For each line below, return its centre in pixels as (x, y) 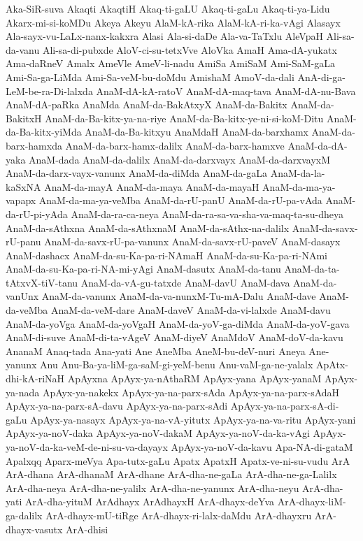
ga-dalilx (24, 515)
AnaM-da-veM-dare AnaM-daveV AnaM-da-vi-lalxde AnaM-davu (191, 310)
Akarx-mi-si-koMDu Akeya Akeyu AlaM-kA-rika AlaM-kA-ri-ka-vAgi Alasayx (173, 22)
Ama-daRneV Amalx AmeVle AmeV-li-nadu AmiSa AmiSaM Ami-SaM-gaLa (170, 63)
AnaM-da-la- (298, 173)
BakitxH (24, 118)
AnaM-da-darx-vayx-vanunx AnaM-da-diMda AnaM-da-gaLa (137, 173)
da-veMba (27, 310)
